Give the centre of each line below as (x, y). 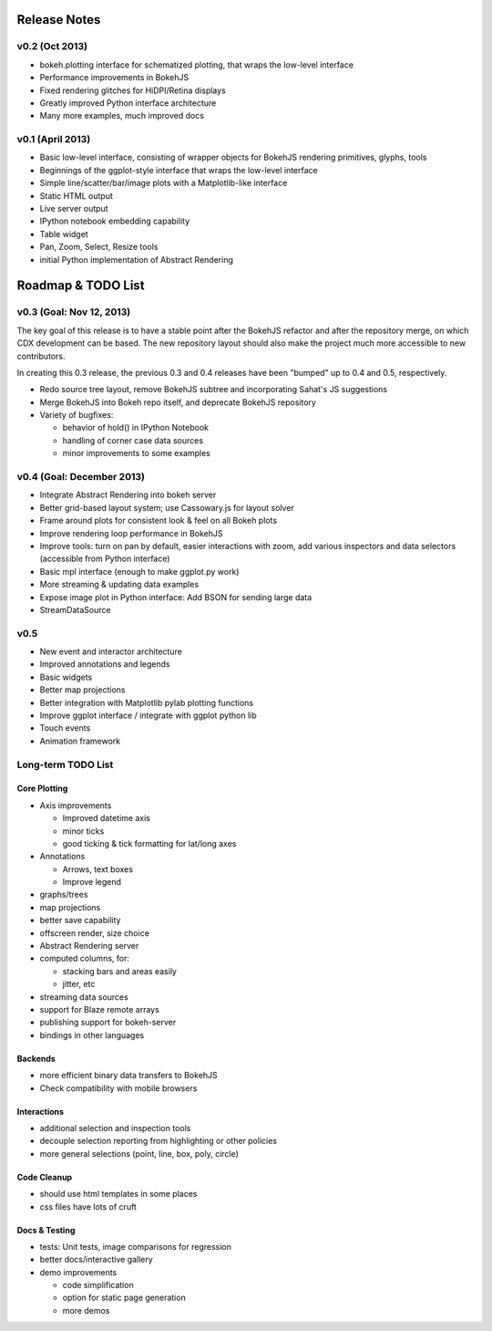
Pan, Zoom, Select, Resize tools (99, 247)
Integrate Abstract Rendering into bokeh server (128, 495)
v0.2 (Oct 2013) (52, 47)
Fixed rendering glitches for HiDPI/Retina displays (133, 90)
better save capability (80, 920)
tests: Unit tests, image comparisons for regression (135, 1246)
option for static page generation (124, 1298)
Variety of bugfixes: (77, 415)
